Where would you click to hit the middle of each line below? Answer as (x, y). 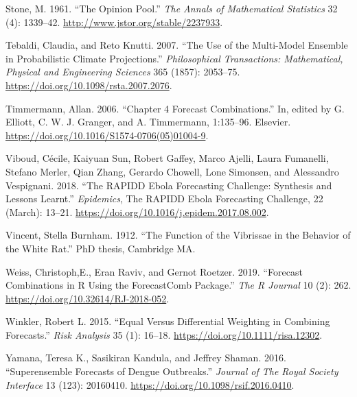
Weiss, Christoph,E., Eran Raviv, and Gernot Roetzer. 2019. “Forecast (154, 271)
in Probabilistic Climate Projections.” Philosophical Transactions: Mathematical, (174, 58)
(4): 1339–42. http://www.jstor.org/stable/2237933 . (114, 22)
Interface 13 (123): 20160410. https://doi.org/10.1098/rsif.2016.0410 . (150, 384)
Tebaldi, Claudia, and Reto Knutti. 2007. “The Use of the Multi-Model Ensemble (177, 45)
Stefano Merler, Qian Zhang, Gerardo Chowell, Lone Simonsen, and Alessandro (172, 171)
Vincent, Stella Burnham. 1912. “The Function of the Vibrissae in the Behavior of (178, 235)
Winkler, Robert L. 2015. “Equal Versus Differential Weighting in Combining (168, 321)
